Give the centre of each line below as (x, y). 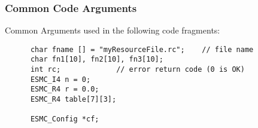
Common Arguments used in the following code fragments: (113, 30)
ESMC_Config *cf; (65, 119)
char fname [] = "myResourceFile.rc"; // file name (142, 49)
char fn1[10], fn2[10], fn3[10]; (97, 60)
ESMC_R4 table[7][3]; (73, 100)
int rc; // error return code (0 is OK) (137, 70)
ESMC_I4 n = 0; (60, 79)
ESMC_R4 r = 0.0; (65, 89)
